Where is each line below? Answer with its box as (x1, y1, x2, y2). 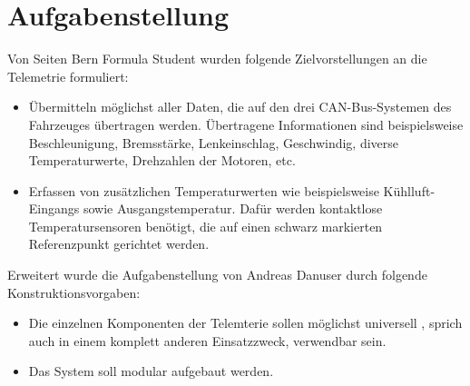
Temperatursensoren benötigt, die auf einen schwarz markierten (28, 216, 383, 235)
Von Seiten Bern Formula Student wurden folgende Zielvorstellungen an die (7, 49, 427, 68)
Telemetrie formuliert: (7, 66, 129, 85)
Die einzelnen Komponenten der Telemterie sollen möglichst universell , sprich (28, 313, 463, 332)
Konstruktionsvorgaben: (7, 282, 141, 302)
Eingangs (28, 199, 80, 218)
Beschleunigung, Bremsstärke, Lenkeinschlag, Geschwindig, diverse (28, 133, 399, 152)
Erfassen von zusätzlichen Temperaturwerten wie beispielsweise (28, 181, 379, 200)
